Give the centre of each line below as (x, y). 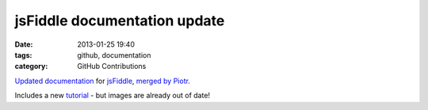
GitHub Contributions (112, 66)
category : (31, 66)
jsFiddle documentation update (120, 21)
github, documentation (114, 55)
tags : (23, 55)
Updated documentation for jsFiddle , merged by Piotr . (102, 81)
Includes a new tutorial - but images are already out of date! (112, 96)
